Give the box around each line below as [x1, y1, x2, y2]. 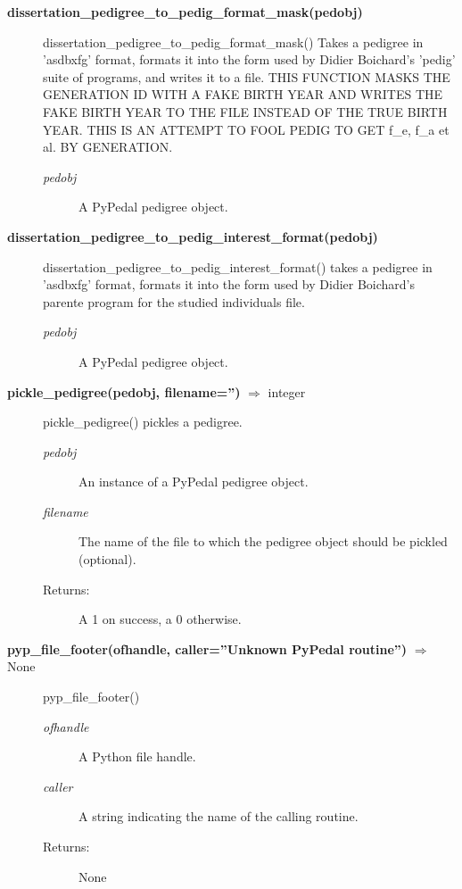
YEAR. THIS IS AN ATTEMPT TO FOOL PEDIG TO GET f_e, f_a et [43, 120, 450, 138]
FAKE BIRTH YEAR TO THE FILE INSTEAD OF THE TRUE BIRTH [43, 102, 448, 120]
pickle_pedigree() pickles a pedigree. [43, 412, 243, 431]
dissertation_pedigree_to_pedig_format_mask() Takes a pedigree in [43, 32, 424, 51]
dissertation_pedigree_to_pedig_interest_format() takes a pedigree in [43, 257, 433, 276]
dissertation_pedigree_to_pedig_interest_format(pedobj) [7, 227, 378, 245]
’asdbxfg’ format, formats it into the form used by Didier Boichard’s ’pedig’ [43, 50, 456, 69]
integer [268, 382, 306, 401]
